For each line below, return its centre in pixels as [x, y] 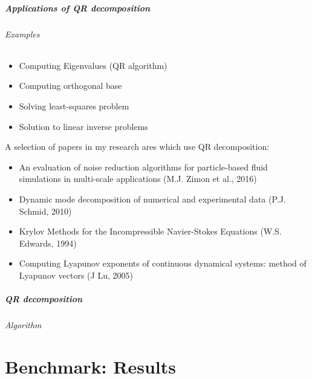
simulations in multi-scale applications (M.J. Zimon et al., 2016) [138, 179]
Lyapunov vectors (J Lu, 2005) [76, 275]
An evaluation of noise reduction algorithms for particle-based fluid [143, 167]
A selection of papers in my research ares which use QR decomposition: [137, 147]
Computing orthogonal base [70, 86]
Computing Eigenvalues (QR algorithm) [93, 65]
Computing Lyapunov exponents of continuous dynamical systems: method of [163, 263]
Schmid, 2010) [45, 211]
